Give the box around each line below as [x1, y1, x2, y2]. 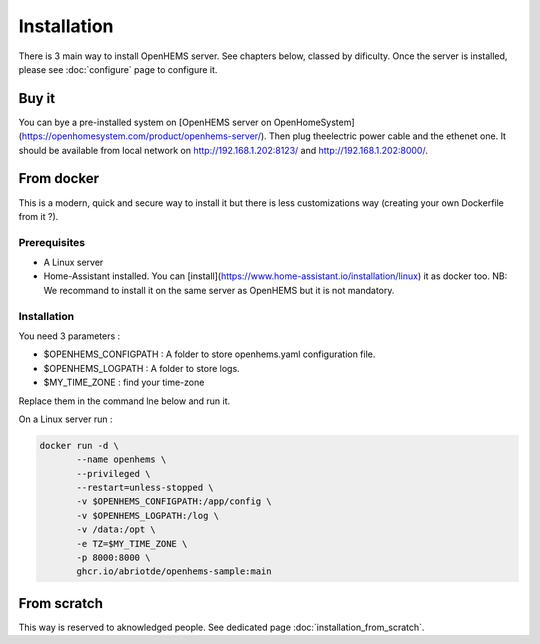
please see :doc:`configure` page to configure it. [18, 63, 218, 75]
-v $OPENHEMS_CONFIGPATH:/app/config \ [76, 496, 272, 507]
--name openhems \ [76, 454, 167, 465]
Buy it [18, 90, 55, 107]
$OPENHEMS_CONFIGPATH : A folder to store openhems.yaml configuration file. [43, 348, 376, 360]
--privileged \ [76, 468, 151, 479]
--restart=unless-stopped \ [76, 482, 214, 494]
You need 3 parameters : [18, 330, 121, 342]
